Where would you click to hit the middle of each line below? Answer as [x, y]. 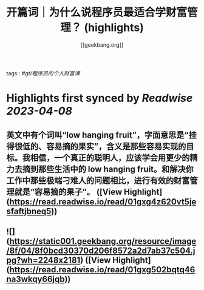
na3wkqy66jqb [36, 279]
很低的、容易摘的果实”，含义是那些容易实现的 [100, 146]
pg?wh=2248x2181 [43, 260]
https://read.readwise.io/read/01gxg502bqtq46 [102, 270]
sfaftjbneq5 [29, 211]
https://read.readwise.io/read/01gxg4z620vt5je [103, 202]
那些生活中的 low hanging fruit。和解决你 [116, 169]
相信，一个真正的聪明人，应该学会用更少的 [110, 157]
